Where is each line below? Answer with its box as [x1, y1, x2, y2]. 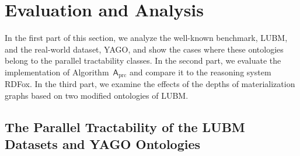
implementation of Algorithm [5, 65, 109, 78]
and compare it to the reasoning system [129, 65, 271, 78]
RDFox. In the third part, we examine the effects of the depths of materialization [5, 78, 295, 90]
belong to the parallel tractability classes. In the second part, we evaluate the [5, 54, 281, 67]
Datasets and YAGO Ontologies [5, 135, 201, 153]
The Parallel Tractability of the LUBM [5, 117, 245, 136]
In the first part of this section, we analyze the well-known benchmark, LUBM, [5, 32, 288, 44]
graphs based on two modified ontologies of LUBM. [5, 89, 189, 101]
